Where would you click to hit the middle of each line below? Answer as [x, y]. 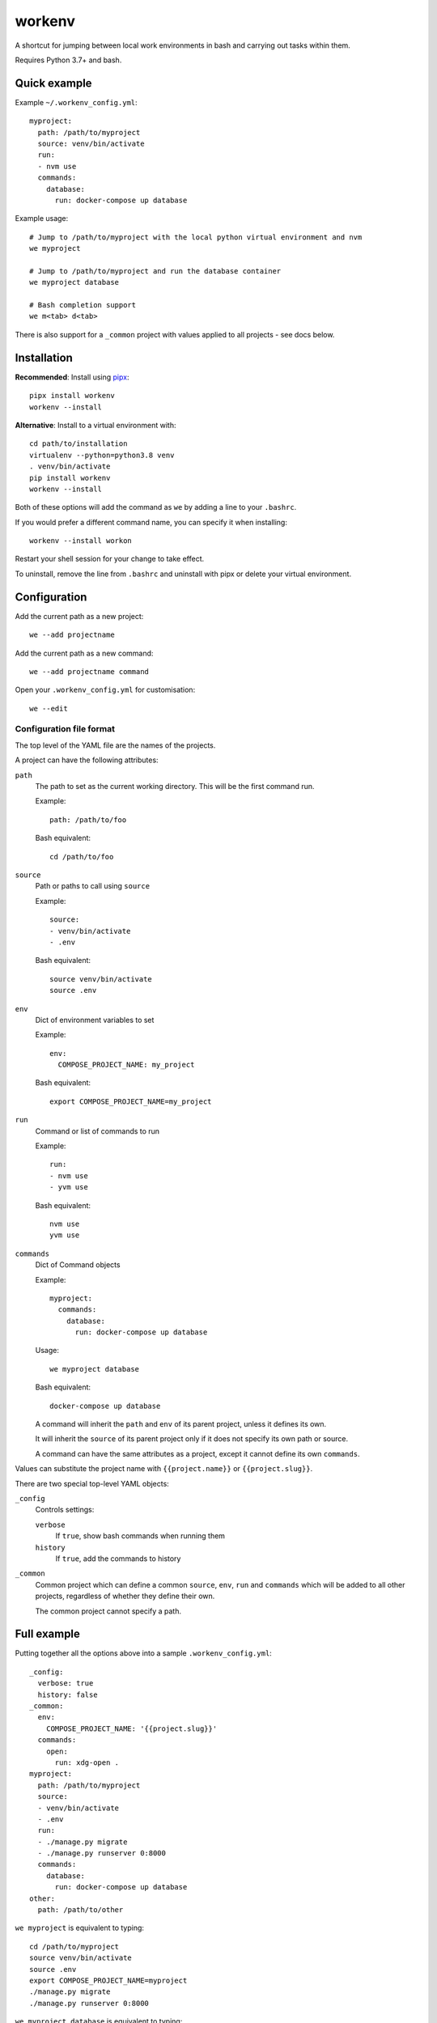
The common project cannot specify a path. [108, 1611]
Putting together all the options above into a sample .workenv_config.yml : [144, 1653]
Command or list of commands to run [98, 1131]
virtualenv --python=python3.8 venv [102, 455]
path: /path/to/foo [88, 820]
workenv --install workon [81, 541]
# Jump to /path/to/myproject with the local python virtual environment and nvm [196, 237]
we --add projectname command [89, 671]
